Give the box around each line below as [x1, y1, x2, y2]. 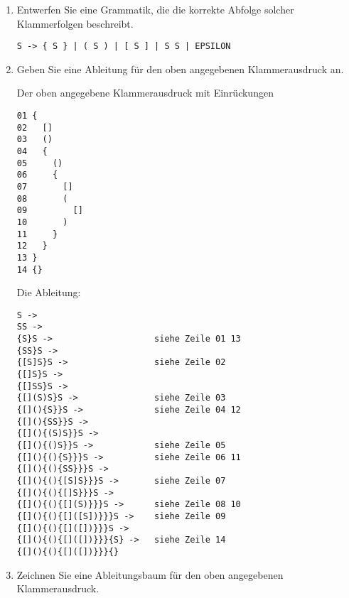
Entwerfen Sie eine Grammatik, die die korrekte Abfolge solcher [16, 2, 294, 16]
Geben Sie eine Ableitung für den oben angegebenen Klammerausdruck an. [16, 61, 344, 76]
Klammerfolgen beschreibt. [16, 16, 134, 31]
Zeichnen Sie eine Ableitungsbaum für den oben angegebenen [16, 567, 284, 582]
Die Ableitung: [16, 285, 81, 300]
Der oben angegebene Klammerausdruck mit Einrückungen [16, 85, 274, 100]
